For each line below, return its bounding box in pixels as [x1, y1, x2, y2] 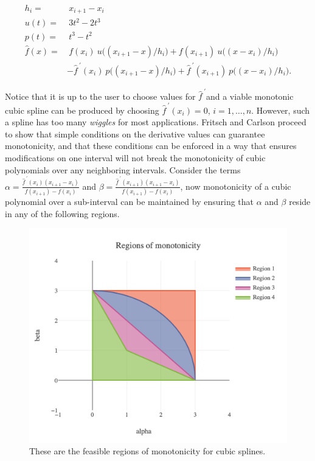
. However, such [251, 103, 310, 116]
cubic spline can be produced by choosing [5, 103, 159, 116]
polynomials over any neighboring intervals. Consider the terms [5, 163, 241, 176]
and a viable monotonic [206, 89, 294, 102]
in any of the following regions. [5, 207, 120, 220]
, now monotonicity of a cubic [180, 179, 291, 192]
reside [289, 195, 311, 207]
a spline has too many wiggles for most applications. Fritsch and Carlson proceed [5, 116, 306, 128]
